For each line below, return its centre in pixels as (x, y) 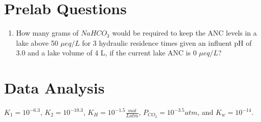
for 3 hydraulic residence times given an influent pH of (167, 42)
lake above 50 (37, 42)
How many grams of (47, 33)
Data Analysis (54, 88)
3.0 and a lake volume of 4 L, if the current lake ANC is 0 (106, 53)
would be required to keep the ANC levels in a (184, 33)
